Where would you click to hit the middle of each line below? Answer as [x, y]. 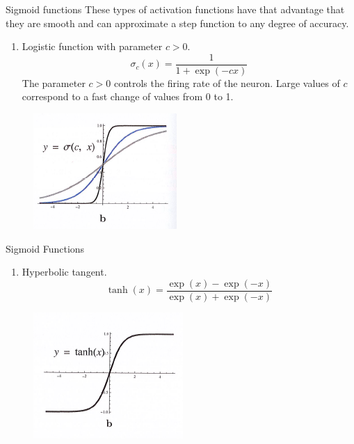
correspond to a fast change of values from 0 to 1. [128, 96]
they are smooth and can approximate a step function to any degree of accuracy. [177, 23]
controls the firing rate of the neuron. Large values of [227, 82]
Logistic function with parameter [92, 46]
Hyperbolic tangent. [64, 272]
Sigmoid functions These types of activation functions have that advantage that [175, 9]
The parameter [54, 82]
